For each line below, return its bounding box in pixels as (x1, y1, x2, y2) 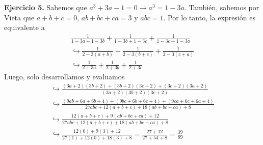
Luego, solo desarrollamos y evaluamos (4, 71, 125, 82)
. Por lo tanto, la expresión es (163, 12, 255, 22)
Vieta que (4, 12, 35, 22)
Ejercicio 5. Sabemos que (4, 2, 87, 12)
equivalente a (4, 22, 45, 33)
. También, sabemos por (184, 2, 259, 12)
